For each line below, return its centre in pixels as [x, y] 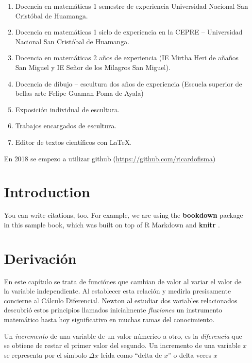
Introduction [47, 192]
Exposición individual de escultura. [67, 109]
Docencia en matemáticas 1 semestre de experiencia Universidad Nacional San [132, 6]
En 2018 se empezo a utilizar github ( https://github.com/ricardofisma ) [110, 158]
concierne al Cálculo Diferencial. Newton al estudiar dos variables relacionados [121, 300]
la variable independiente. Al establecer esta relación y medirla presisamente [118, 291]
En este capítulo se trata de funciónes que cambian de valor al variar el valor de [123, 281]
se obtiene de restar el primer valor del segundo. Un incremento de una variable [122, 345]
